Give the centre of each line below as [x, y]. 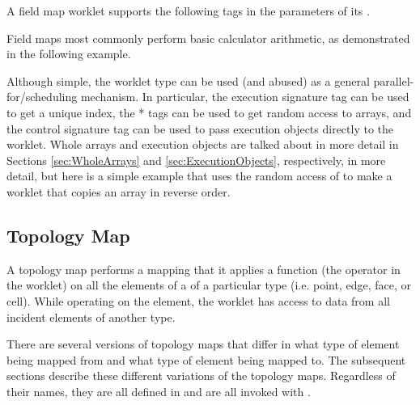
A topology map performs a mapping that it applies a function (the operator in [204, 269]
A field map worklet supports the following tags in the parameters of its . [188, 11]
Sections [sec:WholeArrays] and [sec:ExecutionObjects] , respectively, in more [196, 160]
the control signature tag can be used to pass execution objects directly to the [200, 128]
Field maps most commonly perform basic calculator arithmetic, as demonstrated [208, 38]
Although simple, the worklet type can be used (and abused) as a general [188, 80]
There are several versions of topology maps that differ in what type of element [203, 344]
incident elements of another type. [91, 316]
